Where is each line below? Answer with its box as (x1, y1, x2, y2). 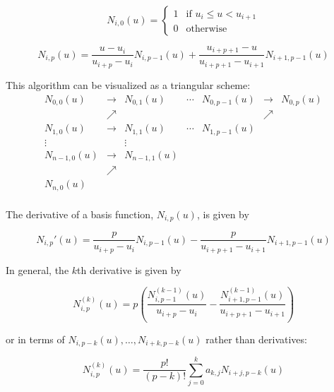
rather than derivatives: (205, 331, 307, 346)
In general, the (6, 262, 69, 277)
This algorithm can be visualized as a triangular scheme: (6, 77, 251, 92)
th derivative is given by (77, 262, 181, 277)
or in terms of (6, 331, 65, 346)
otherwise (186, 24, 227, 35)
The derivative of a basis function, (6, 206, 154, 221)
